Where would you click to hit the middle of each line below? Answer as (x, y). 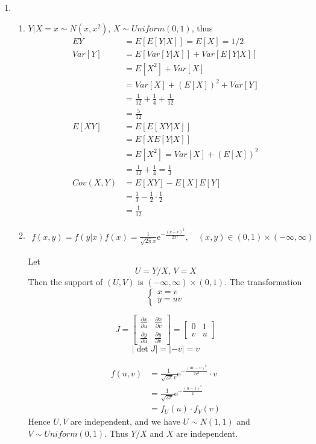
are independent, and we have (125, 421)
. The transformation (263, 282)
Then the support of (65, 282)
